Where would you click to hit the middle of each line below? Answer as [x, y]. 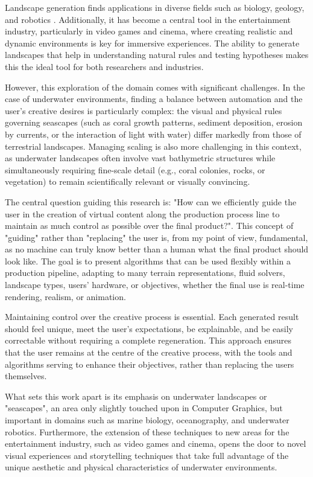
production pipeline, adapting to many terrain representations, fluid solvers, [145, 273]
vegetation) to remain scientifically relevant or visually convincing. [128, 181]
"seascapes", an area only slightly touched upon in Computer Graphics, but [144, 408]
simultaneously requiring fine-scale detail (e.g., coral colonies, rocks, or [135, 169]
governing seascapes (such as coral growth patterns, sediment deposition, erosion [154, 122]
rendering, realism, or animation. [65, 296]
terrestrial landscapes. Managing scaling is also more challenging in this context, [153, 146]
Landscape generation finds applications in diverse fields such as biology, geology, [155, 7]
